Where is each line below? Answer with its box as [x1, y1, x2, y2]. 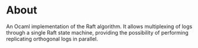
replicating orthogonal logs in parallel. [6, 35, 99, 42]
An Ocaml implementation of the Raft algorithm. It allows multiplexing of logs [6, 23, 193, 30]
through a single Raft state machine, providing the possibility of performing [6, 29, 189, 36]
